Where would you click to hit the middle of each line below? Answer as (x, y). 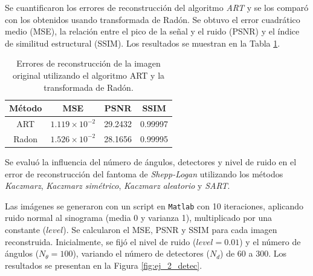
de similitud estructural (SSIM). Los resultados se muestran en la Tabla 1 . (143, 43)
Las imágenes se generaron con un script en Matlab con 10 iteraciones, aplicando (154, 205)
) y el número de (270, 241)
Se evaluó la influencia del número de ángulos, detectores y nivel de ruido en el (151, 161)
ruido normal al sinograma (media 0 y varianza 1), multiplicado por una (139, 218)
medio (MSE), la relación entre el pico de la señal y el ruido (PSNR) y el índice (152, 31)
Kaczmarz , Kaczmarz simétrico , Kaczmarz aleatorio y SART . (118, 186)
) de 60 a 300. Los (253, 253)
